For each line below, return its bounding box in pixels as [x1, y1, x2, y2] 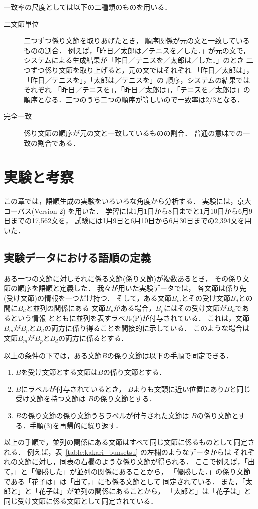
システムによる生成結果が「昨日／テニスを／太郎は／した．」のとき [24, 55, 244, 65]
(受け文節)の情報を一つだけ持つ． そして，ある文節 [4, 293, 172, 303]
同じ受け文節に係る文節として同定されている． [4, 495, 158, 506]
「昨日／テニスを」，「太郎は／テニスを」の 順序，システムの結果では [24, 74, 250, 85]
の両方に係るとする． [58, 333, 128, 343]
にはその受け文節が [163, 302, 227, 313]
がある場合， [113, 302, 156, 313]
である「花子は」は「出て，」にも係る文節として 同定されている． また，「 [4, 476, 246, 486]
